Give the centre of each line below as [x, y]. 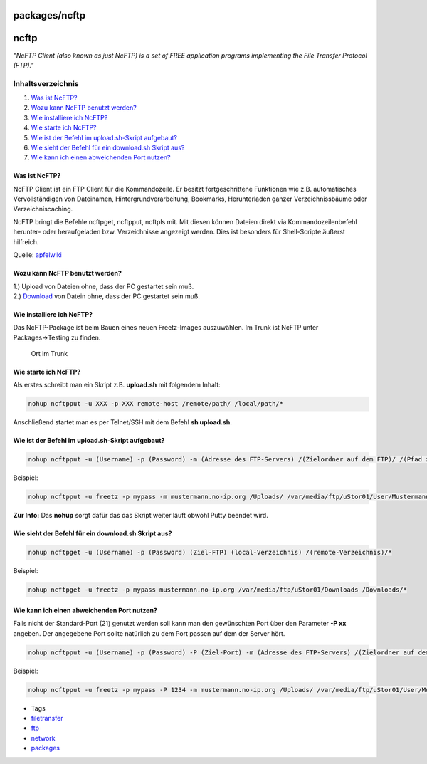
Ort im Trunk [49, 354]
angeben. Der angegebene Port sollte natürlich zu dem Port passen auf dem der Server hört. [149, 633]
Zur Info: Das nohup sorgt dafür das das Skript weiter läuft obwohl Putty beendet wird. [141, 516]
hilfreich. [26, 241]
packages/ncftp [49, 15]
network [43, 738]
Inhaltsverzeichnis [46, 83]
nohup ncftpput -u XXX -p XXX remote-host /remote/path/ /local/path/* [156, 404]
